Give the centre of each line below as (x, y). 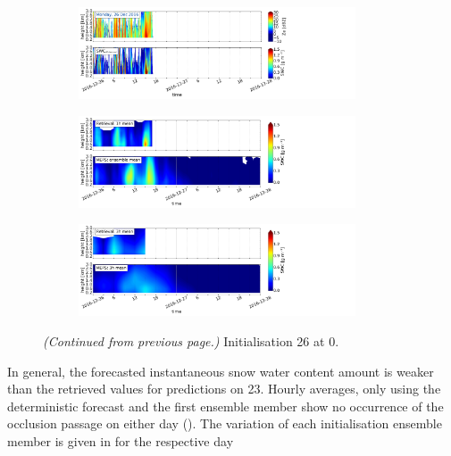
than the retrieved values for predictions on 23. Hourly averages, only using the (224, 389)
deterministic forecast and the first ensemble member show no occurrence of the (225, 406)
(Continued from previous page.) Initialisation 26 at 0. (191, 341)
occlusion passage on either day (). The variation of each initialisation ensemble (225, 423)
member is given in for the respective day (121, 441)
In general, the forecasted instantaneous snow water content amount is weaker (221, 371)
